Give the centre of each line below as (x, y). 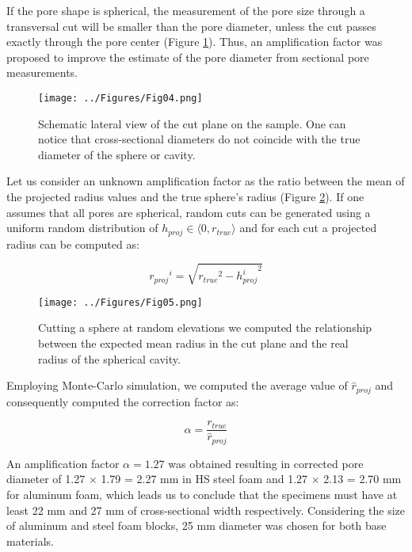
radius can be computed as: (73, 244)
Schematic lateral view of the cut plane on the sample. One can (192, 123)
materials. (31, 541)
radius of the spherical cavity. (109, 358)
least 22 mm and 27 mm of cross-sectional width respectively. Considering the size (206, 510)
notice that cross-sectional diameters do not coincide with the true (199, 139)
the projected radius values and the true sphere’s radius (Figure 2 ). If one (185, 196)
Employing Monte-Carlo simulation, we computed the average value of (177, 385)
